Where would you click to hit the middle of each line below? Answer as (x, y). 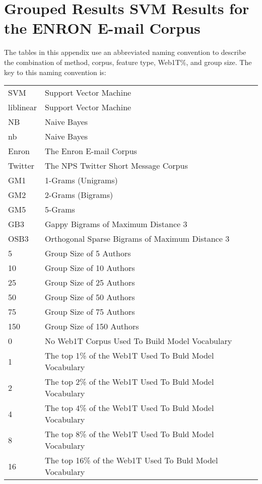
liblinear (22, 107)
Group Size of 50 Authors (90, 297)
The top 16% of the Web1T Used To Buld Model (131, 460)
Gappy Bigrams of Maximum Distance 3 (116, 224)
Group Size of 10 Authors (90, 268)
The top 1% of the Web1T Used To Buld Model (129, 356)
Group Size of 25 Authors (90, 283)
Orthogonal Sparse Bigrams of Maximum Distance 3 (137, 239)
